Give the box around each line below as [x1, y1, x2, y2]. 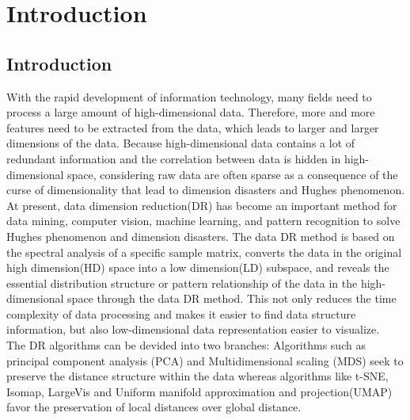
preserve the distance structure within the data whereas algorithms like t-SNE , [6, 368, 389, 384]
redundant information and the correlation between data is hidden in [6, 150, 341, 166]
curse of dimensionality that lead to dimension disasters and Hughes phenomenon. [6, 181, 405, 198]
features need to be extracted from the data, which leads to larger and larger [6, 119, 379, 136]
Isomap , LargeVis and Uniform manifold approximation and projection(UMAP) [6, 383, 393, 399]
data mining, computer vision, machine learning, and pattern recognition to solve [6, 212, 401, 229]
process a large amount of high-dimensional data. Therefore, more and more [6, 104, 375, 120]
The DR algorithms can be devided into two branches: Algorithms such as [6, 337, 366, 353]
